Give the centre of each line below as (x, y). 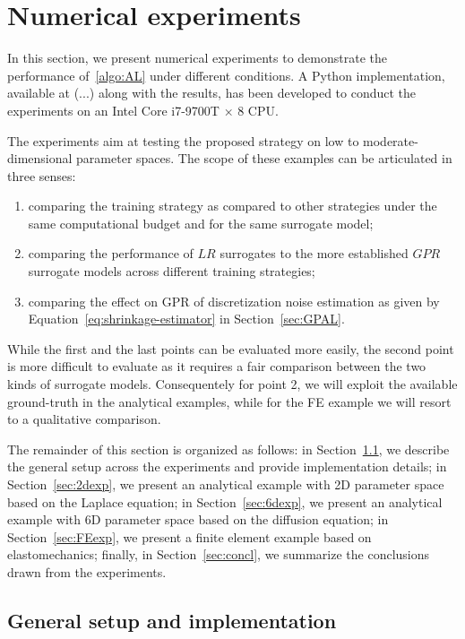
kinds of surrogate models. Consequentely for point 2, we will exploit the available (232, 384)
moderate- (391, 140)
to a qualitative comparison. (84, 419)
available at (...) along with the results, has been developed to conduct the (212, 93)
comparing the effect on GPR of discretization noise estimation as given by (234, 301)
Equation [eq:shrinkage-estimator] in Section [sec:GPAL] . (186, 319)
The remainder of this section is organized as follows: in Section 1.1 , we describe (228, 449)
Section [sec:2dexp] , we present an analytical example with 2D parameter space (226, 484)
